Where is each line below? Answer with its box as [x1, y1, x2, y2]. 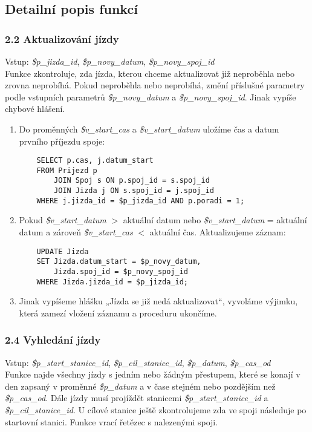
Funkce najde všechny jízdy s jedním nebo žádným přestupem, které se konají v [5, 368, 301, 381]
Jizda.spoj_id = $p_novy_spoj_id [54, 267, 188, 276]
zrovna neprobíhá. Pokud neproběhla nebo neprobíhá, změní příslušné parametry [5, 79, 305, 91]
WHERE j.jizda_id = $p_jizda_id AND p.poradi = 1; [36, 196, 245, 205]
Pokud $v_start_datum [19, 214, 106, 226]
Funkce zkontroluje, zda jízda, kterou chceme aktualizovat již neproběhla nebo [5, 67, 295, 79]
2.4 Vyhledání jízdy [5, 332, 101, 347]
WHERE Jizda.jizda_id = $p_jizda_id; [36, 277, 188, 286]
